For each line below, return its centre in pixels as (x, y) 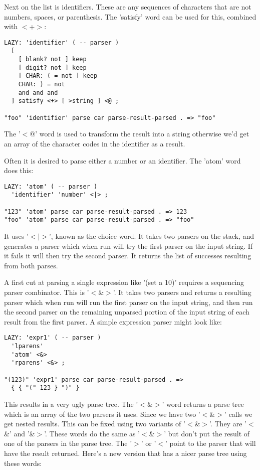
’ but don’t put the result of (207, 433)
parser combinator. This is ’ (47, 292)
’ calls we (238, 414)
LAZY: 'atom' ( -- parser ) (51, 186)
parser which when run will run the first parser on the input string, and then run (128, 302)
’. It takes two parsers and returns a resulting (182, 292)
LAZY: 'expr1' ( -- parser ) (53, 338)
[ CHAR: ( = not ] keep (58, 76)
